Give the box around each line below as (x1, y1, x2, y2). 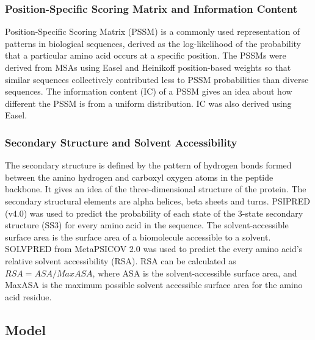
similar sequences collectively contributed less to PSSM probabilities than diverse (5, 73, 309, 85)
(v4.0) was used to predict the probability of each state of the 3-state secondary (5, 206, 303, 219)
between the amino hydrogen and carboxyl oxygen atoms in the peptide (5, 170, 273, 183)
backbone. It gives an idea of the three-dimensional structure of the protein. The (5, 183, 306, 195)
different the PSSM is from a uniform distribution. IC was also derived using (5, 96, 292, 109)
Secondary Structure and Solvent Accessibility (5, 134, 237, 150)
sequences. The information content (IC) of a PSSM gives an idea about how (5, 85, 292, 98)
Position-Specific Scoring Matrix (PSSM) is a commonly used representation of (5, 25, 300, 38)
